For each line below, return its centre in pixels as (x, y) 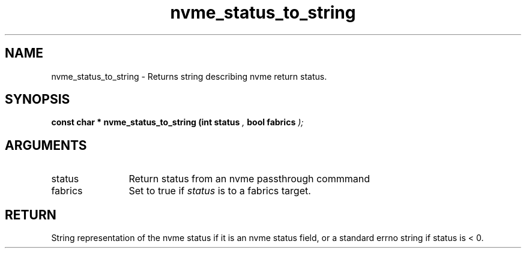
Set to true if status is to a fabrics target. (220, 191)
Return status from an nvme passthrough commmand (249, 179)
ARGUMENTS (46, 145)
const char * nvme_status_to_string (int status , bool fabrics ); (177, 122)
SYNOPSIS (38, 100)
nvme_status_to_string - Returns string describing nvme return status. (189, 76)
